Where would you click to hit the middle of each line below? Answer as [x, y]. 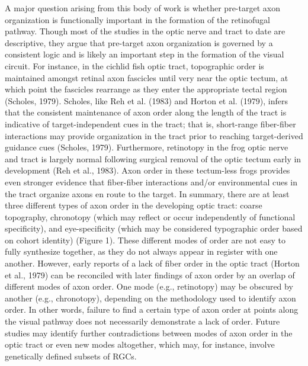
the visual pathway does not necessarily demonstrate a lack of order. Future [142, 321]
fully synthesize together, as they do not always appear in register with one [141, 251]
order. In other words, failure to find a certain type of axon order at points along [152, 309]
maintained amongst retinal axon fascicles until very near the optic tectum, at [147, 77]
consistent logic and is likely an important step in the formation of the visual [145, 54]
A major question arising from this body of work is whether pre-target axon [142, 8]
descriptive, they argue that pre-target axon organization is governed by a [139, 42]
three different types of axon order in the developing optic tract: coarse [134, 205]
